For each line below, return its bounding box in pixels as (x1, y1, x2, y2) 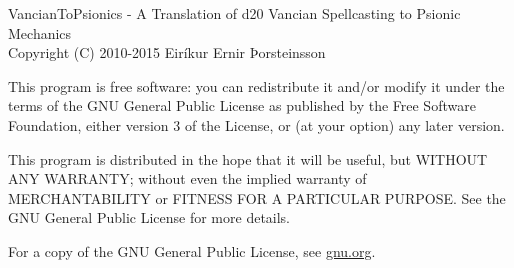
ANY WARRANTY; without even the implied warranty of (8, 168, 367, 189)
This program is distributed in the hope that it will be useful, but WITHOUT (8, 148, 488, 169)
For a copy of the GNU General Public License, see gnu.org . (8, 240, 376, 261)
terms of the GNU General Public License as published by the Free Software (8, 95, 476, 116)
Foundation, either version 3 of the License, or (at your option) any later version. (8, 114, 505, 135)
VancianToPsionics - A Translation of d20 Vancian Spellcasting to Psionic (8, 3, 461, 23)
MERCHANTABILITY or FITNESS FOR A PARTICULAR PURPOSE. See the (8, 187, 506, 208)
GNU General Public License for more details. (8, 207, 291, 228)
